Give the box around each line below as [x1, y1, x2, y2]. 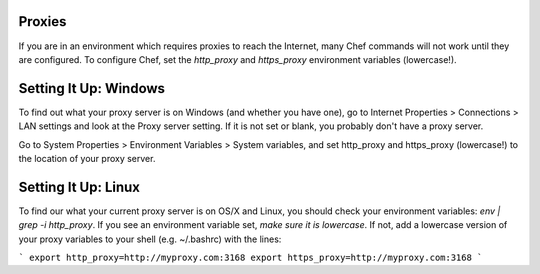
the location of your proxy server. [18, 152, 156, 164]
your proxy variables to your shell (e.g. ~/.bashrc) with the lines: [18, 233, 282, 245]
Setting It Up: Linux [18, 178, 140, 195]
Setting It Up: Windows [18, 80, 165, 97]
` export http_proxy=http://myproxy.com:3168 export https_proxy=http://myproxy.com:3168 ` [18, 252, 483, 264]
